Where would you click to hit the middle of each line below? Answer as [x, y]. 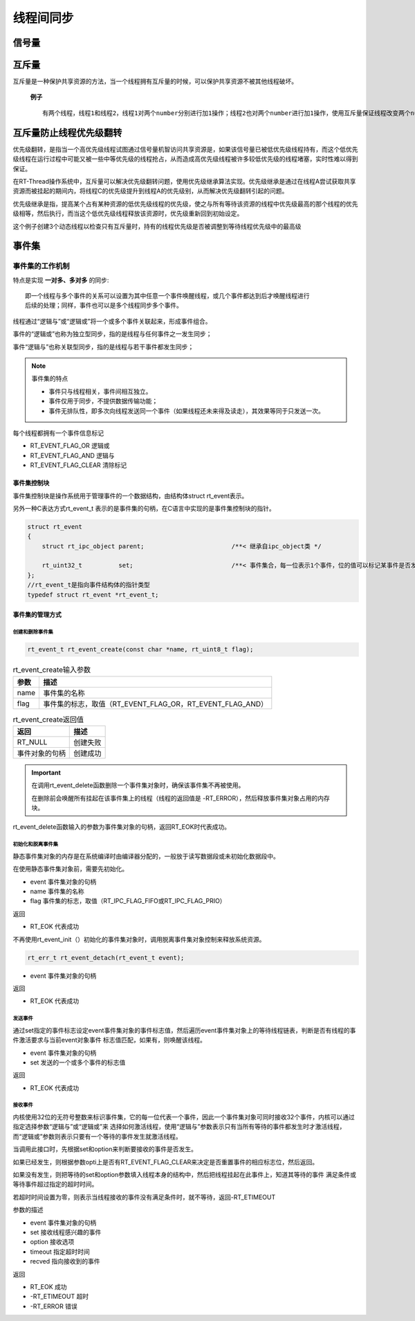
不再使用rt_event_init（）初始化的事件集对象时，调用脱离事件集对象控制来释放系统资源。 [139, 939]
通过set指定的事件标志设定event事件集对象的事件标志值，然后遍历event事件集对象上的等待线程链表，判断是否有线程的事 [184, 1030]
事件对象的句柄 [41, 753]
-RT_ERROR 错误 [54, 1306]
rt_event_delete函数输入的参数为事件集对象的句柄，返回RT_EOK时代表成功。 [122, 827]
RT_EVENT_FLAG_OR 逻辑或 [70, 446]
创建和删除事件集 [33, 632]
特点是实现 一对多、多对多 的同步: [61, 280]
